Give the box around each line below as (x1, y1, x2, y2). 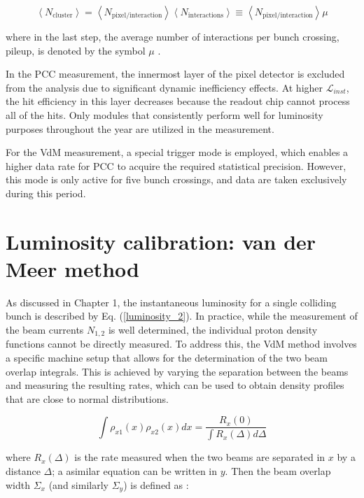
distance (6, 463, 41, 478)
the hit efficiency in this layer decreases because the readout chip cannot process (6, 94, 350, 108)
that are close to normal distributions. (6, 391, 169, 406)
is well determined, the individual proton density (108, 322, 318, 337)
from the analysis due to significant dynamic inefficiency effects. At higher (6, 80, 323, 94)
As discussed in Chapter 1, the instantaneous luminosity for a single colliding (6, 294, 337, 309)
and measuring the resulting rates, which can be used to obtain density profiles (6, 378, 344, 392)
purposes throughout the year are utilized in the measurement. (6, 121, 274, 136)
